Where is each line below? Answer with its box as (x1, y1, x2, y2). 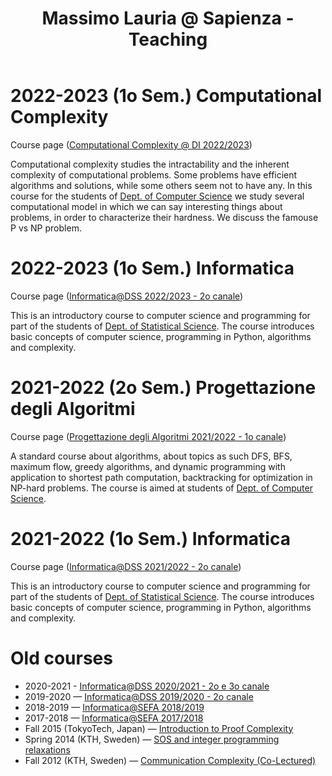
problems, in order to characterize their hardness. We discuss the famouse (10, 211, 319, 223)
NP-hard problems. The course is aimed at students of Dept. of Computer (10, 482, 313, 494)
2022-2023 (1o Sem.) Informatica (10, 257, 295, 280)
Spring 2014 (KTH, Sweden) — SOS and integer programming (24, 733, 280, 745)
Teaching (128, 28, 208, 51)
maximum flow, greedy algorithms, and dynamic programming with (10, 460, 286, 472)
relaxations (24, 743, 71, 756)
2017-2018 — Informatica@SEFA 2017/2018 (24, 712, 204, 724)
